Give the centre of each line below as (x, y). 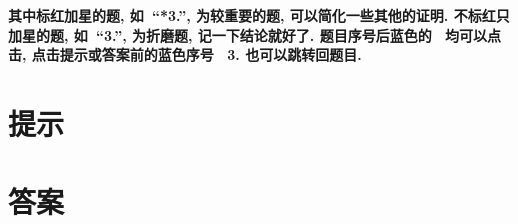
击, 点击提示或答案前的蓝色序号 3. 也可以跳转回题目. (185, 54)
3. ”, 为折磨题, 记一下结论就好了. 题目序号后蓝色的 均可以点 (302, 34)
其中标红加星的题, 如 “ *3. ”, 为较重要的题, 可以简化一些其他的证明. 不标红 (252, 15)
